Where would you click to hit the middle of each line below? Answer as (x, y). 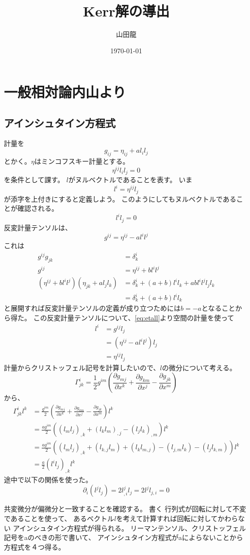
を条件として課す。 (34, 180)
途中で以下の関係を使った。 (48, 479)
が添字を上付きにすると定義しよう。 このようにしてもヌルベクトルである (120, 198)
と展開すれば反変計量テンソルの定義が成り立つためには (92, 308)
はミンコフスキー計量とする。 (82, 161)
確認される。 (38, 208)
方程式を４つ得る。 (34, 547)
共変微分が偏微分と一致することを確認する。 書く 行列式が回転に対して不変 (125, 509)
